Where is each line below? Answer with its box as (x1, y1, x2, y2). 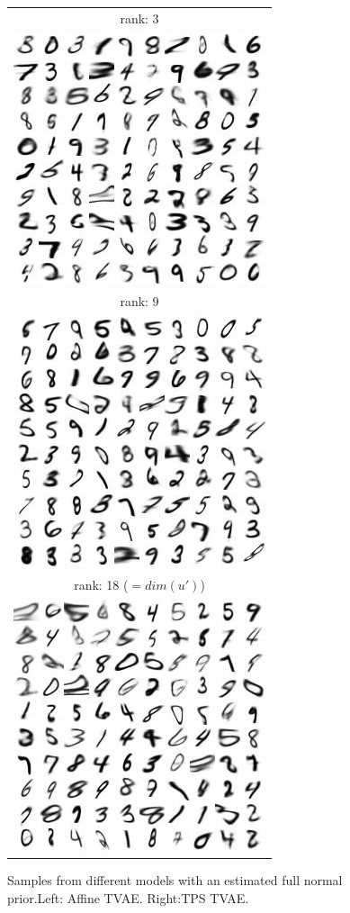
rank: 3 (120, 8, 159, 27)
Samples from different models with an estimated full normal (7, 871, 343, 890)
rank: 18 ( (74, 575, 129, 594)
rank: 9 (120, 292, 159, 311)
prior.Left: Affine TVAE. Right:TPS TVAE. (7, 888, 249, 907)
